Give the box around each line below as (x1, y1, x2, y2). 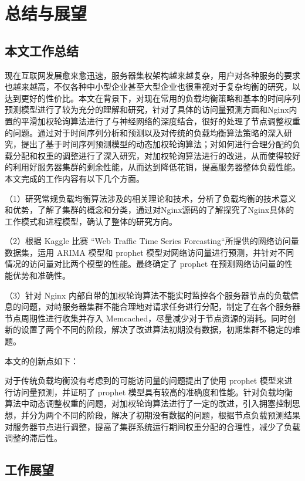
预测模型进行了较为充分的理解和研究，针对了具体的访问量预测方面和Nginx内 (5, 103, 297, 116)
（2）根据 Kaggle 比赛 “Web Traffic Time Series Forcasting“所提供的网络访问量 (5, 235, 299, 247)
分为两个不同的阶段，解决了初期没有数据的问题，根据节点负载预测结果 (29, 409, 300, 421)
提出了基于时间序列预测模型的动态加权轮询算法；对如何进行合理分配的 (21, 138, 292, 150)
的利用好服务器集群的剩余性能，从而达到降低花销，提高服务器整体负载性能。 (5, 161, 300, 173)
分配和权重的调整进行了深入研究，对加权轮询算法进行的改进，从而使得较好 (12, 149, 300, 161)
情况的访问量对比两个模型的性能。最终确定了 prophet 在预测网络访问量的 (5, 258, 284, 270)
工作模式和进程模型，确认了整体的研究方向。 (5, 215, 177, 227)
